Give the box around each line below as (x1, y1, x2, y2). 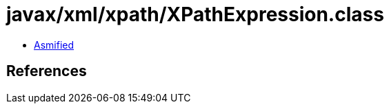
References (6, 62, 87, 80)
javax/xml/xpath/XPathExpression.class (6, 3, 384, 26)
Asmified (34, 38, 74, 51)
